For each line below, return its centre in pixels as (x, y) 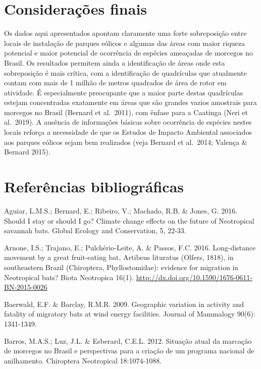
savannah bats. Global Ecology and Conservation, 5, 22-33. (95, 230)
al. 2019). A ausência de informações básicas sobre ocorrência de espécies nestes (128, 122)
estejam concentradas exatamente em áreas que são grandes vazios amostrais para (130, 102)
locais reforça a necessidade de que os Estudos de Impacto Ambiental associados (128, 132)
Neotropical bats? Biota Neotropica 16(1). (69, 277)
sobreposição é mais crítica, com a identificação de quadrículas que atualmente (125, 72)
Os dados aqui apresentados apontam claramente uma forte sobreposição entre (125, 33)
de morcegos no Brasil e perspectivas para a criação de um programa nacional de (129, 351)
